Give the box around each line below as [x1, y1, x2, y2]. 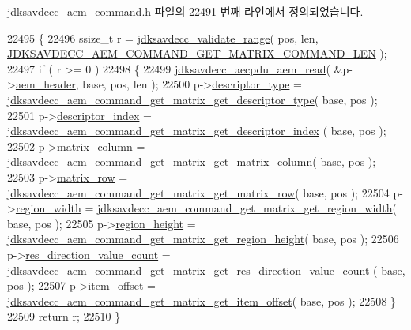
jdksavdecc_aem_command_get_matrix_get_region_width [97, 200, 393, 216]
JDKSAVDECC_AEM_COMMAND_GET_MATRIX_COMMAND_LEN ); [7, 45, 387, 62]
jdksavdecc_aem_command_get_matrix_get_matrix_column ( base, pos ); [7, 153, 376, 170]
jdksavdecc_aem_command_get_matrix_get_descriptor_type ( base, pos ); [7, 91, 378, 107]
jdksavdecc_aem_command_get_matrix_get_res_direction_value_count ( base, [7, 261, 405, 278]
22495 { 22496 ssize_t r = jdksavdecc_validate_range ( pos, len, [7, 29, 319, 46]
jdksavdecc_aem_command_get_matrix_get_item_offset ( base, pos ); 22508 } [7, 292, 396, 309]
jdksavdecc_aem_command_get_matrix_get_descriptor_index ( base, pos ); [7, 122, 386, 139]
